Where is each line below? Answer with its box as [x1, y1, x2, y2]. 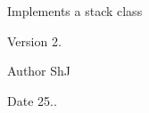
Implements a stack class [7, 2, 143, 20]
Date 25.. [7, 91, 57, 109]
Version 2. [7, 31, 62, 50]
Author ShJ [7, 61, 71, 80]
